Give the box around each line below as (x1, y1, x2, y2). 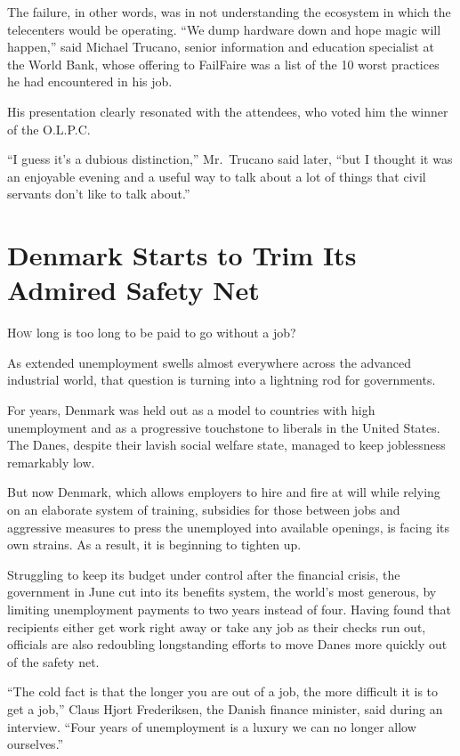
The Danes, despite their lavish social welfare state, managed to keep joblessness (7, 435, 446, 454)
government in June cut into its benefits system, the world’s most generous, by (7, 582, 437, 601)
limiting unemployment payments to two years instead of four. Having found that (7, 599, 451, 618)
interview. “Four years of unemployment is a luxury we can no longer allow (7, 717, 416, 736)
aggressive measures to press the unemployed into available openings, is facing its (7, 517, 449, 536)
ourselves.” (7, 735, 64, 753)
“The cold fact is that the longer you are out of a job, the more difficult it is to (7, 682, 439, 701)
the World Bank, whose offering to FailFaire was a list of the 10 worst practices (7, 54, 440, 73)
